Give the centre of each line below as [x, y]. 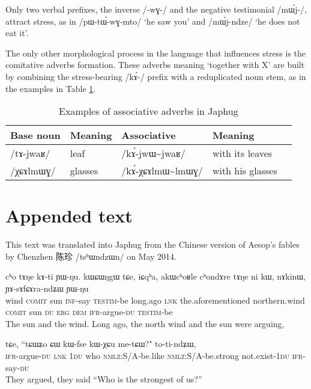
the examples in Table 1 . [51, 88]
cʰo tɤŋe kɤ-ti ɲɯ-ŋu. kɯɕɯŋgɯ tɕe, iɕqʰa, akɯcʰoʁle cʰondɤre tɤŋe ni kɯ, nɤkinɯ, [156, 276]
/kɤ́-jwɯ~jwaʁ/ [153, 153]
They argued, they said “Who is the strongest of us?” [104, 379]
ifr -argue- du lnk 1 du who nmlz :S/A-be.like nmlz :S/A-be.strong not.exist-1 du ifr [154, 356]
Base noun [35, 135]
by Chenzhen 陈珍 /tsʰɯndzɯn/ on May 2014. [91, 256]
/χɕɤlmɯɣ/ [33, 171]
